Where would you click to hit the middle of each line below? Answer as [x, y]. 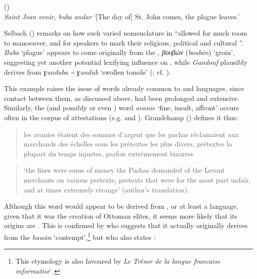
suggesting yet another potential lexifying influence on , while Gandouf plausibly [126, 62]
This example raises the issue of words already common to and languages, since [124, 88]
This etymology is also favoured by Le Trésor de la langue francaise [118, 261]
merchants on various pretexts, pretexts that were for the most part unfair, [137, 179]
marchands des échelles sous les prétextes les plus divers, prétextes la [128, 144]
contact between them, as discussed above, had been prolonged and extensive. [122, 98]
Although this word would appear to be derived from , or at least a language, [121, 206]
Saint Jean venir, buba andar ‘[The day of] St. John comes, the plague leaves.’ [122, 16]
